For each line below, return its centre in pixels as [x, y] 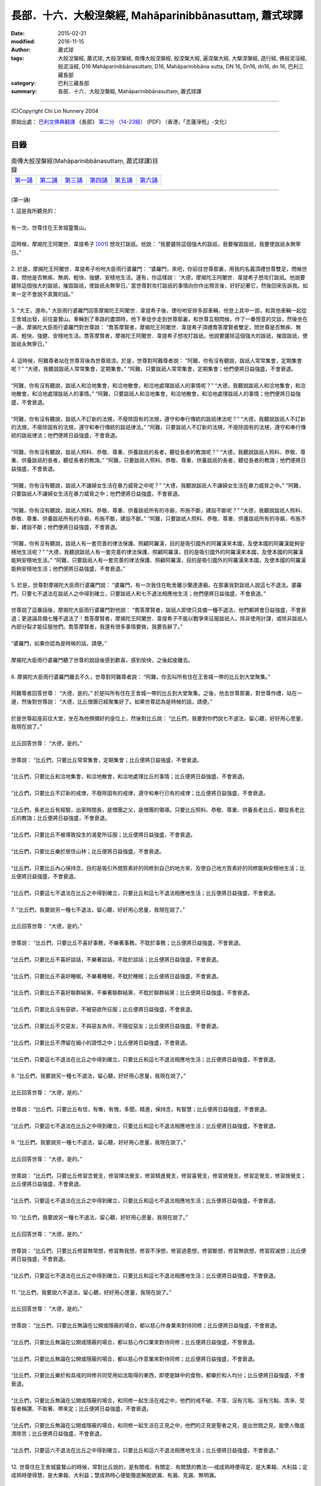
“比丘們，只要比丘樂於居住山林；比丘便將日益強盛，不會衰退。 [88, 851]
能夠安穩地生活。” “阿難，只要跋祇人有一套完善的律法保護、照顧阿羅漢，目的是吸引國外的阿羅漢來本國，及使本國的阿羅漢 [158, 560]
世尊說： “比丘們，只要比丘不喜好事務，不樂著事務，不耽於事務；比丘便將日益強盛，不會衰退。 [128, 943]
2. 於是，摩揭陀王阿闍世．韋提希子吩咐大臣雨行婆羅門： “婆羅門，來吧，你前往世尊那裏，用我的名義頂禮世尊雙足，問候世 [159, 269]
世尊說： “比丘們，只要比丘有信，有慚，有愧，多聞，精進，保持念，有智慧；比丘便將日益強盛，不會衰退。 [141, 1109]
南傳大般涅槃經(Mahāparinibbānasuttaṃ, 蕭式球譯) [82, 161]
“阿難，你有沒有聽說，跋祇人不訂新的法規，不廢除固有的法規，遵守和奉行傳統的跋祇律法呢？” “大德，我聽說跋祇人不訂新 [158, 418]
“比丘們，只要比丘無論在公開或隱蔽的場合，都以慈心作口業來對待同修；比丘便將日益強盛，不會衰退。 [135, 1342]
